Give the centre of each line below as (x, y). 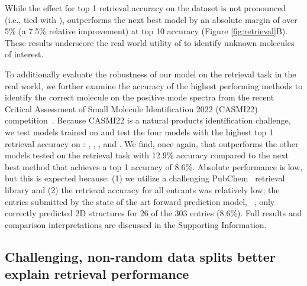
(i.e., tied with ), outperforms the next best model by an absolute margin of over (151, 19)
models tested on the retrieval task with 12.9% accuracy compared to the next (147, 155)
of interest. (24, 54)
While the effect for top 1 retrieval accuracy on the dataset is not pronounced (146, 8)
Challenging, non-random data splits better (140, 256)
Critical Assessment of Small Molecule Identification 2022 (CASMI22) (131, 108)
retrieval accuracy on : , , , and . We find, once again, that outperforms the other (152, 143)
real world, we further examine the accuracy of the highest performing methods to (154, 85)
